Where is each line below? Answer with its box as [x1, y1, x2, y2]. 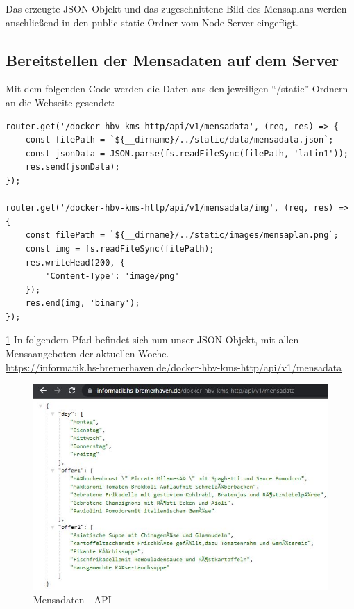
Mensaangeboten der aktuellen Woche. [6, 346, 169, 361]
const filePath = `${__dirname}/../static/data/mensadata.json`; [25, 135, 334, 145]
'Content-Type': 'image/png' [45, 271, 180, 282]
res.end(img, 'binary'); [25, 298, 140, 309]
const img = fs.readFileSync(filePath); [25, 243, 214, 254]
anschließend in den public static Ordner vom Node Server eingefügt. [6, 15, 298, 29]
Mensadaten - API [33, 592, 112, 606]
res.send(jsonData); [25, 162, 120, 172]
